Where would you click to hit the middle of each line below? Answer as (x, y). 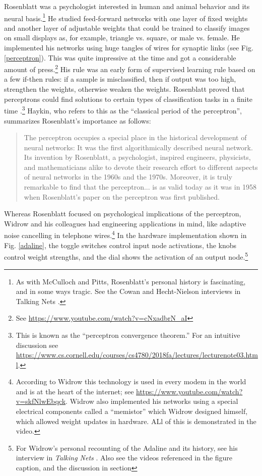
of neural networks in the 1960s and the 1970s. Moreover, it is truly (128, 177)
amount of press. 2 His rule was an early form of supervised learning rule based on (130, 68)
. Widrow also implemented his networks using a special (152, 401)
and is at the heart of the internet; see (75, 391)
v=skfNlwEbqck (41, 401)
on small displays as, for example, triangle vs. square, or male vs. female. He (122, 38)
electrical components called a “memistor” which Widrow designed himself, (132, 411)
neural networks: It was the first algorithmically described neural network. (138, 147)
